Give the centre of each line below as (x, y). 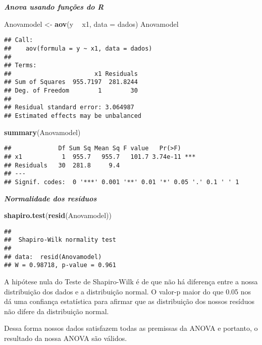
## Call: (19, 40)
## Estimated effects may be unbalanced (73, 116)
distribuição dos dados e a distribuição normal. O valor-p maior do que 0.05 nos (128, 291)
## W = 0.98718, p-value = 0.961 (60, 265)
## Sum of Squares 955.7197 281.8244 (71, 82)
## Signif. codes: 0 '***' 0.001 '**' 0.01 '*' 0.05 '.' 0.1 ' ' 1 (122, 182)
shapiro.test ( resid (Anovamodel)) (58, 215)
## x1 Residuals (71, 74)
